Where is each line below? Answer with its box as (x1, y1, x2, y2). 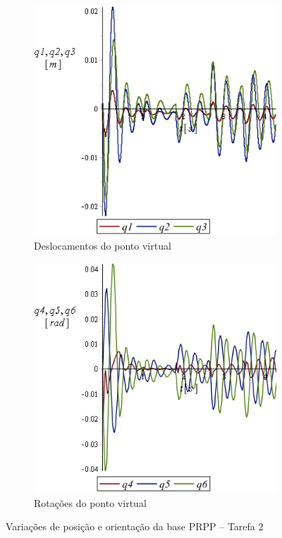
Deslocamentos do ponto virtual (34, 238, 171, 253)
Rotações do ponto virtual (34, 495, 147, 510)
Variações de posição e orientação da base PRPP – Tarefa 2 (6, 519, 264, 534)
